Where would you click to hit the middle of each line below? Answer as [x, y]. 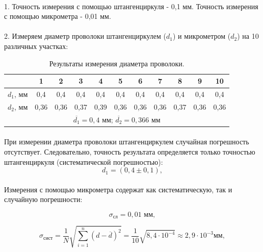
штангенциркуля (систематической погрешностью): [84, 161]
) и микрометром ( [202, 36]
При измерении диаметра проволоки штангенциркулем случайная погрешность [127, 142]
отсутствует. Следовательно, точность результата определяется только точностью [130, 151]
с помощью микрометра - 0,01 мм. [58, 16]
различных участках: [36, 46]
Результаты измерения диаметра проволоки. [117, 63]
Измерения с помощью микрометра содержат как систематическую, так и [118, 189]
